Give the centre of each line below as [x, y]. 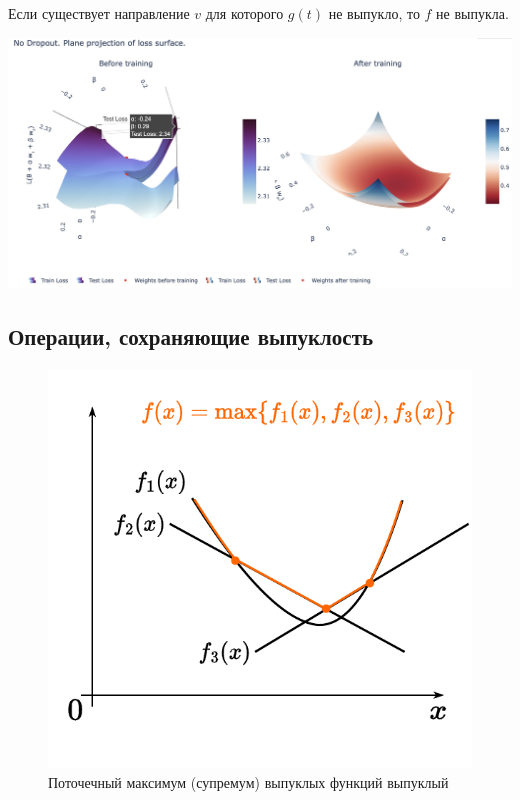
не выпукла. [472, 13]
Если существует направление [99, 13]
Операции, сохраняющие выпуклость [191, 336]
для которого [244, 13]
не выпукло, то [374, 13]
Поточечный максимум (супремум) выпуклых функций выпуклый [248, 781]
